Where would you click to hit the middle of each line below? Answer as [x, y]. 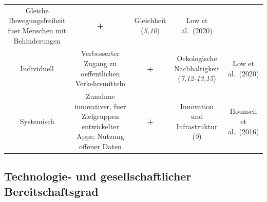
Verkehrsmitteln [100, 83]
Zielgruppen [100, 116]
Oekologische [197, 58]
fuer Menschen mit [37, 30]
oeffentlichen [100, 73]
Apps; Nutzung [100, 136]
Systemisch [37, 121]
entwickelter [100, 126]
